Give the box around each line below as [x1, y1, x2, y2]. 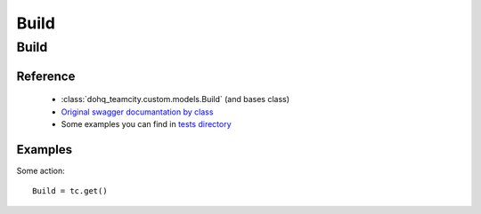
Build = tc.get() [32, 186, 108, 196]
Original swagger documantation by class [61, 107, 214, 117]
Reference [16, 68, 76, 83]
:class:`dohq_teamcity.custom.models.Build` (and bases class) [61, 94, 289, 105]
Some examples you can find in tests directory [61, 119, 232, 129]
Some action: [16, 165, 66, 176]
